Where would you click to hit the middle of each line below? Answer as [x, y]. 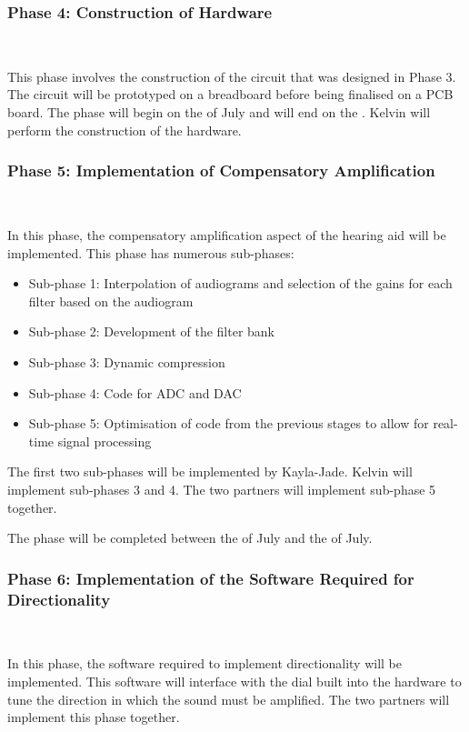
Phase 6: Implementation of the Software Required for [211, 578]
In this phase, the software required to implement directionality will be [205, 663]
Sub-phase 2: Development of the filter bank [152, 331]
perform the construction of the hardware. [125, 130]
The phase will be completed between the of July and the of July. [190, 538]
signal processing [105, 441]
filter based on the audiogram [111, 301]
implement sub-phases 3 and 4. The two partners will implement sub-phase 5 [222, 489]
